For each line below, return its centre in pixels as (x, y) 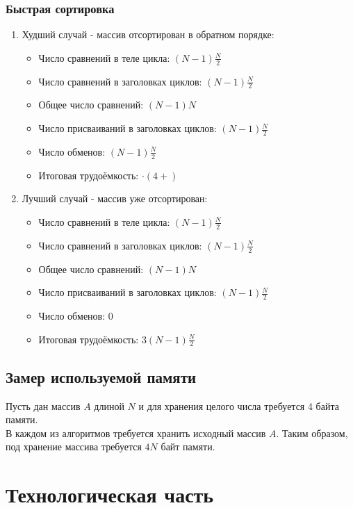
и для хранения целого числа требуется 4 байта (239, 405)
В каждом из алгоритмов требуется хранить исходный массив (136, 433)
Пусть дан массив (43, 405)
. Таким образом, (312, 433)
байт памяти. (188, 446)
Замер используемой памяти (101, 376)
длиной (109, 405)
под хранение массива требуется (74, 446)
